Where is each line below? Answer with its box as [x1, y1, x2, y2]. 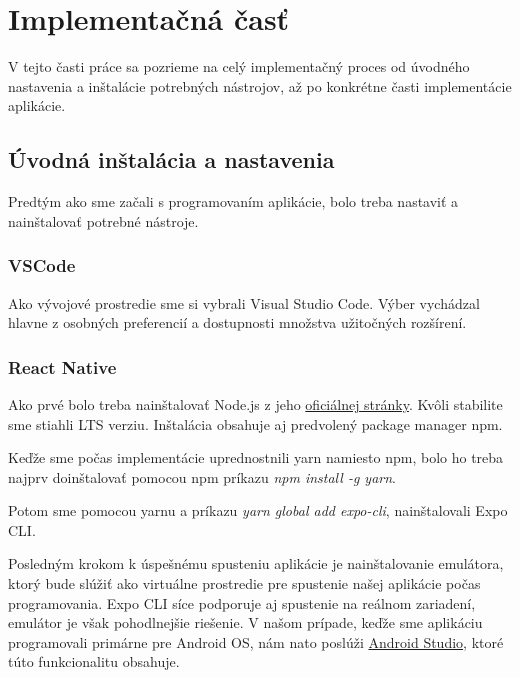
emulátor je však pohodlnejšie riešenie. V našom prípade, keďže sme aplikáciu [8, 612, 483, 633]
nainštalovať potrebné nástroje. [8, 210, 199, 231]
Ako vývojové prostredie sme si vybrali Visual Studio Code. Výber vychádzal [8, 292, 480, 313]
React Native [8, 354, 117, 379]
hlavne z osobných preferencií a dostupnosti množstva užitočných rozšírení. [8, 312, 467, 333]
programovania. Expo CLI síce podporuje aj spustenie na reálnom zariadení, [8, 592, 476, 613]
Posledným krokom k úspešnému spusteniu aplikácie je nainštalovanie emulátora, [8, 553, 504, 574]
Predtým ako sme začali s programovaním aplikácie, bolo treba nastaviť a [8, 191, 459, 212]
